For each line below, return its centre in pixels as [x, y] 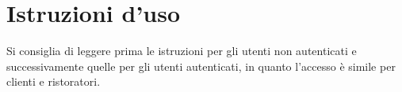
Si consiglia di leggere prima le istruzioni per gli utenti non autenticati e [182, 51]
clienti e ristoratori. [54, 81]
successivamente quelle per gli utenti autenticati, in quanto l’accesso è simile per [201, 66]
